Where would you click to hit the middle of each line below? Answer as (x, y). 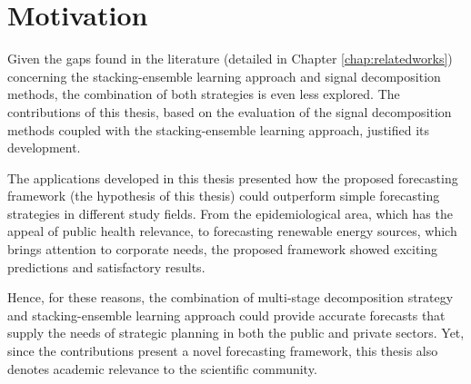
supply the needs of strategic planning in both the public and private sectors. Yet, (236, 333)
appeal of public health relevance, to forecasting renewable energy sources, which (232, 231)
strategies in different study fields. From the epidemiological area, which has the (230, 213)
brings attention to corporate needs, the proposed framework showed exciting (223, 249)
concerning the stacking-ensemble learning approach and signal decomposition (224, 76)
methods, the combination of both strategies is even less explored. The (204, 94)
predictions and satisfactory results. (106, 266)
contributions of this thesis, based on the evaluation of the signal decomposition (230, 111)
